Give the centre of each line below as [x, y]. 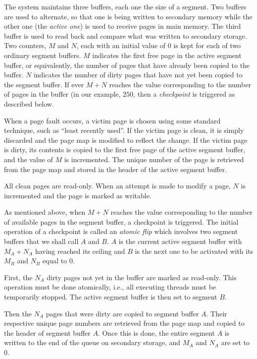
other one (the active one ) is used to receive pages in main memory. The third [123, 26]
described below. [29, 103]
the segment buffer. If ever [44, 84]
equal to [55, 261]
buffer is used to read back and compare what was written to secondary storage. [126, 35]
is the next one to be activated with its [194, 251]
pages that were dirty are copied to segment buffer [122, 313]
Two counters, [25, 45]
